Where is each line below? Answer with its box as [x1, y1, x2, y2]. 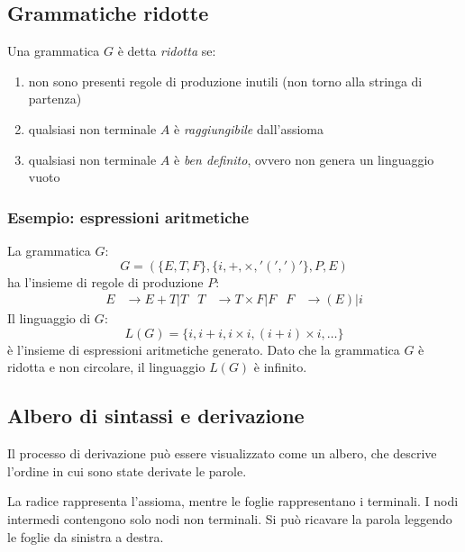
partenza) [28, 89, 82, 108]
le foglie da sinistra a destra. [7, 527, 164, 546]
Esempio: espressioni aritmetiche [7, 205, 250, 228]
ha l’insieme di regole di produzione [7, 272, 204, 291]
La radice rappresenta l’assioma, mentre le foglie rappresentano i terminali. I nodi [7, 492, 459, 511]
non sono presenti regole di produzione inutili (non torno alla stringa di [28, 71, 423, 90]
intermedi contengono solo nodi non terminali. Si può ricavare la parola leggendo [7, 509, 452, 528]
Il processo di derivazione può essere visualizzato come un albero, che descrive [7, 444, 437, 463]
